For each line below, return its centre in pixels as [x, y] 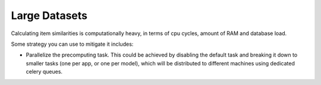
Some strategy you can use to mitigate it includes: [72, 44]
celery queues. [44, 72]
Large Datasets [49, 15]
